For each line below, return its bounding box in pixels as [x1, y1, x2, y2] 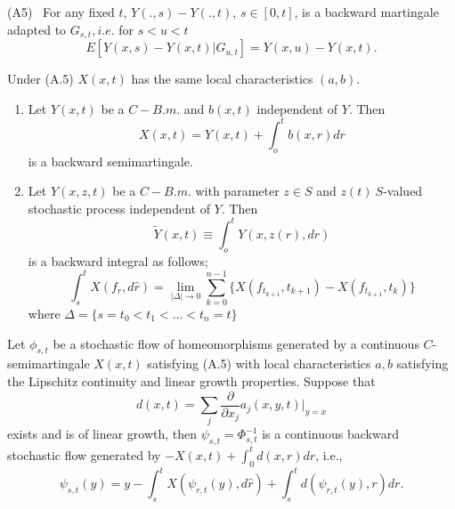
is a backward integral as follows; [28, 251, 208, 270]
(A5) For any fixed [7, 3, 115, 20]
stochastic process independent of [28, 198, 210, 217]
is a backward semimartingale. [28, 151, 193, 170]
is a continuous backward [262, 424, 399, 443]
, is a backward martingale [294, 3, 439, 20]
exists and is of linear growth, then [7, 424, 198, 443]
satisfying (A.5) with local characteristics [147, 354, 371, 373]
